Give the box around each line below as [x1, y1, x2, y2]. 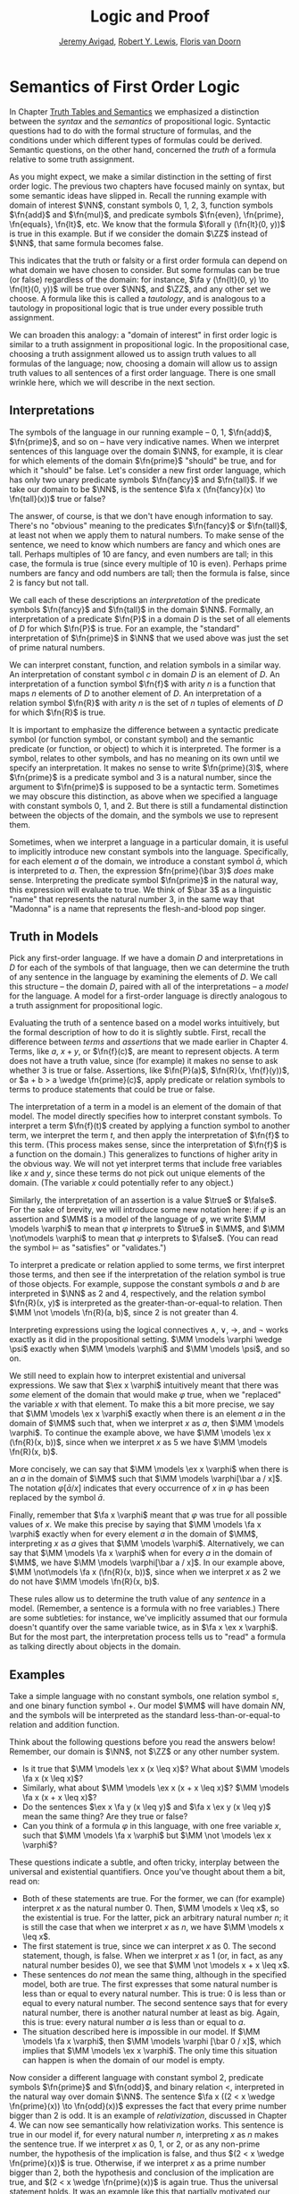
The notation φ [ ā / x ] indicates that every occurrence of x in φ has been [9, 1483, 270, 1493]
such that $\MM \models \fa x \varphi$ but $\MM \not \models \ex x [21, 1830, 272, 1841]
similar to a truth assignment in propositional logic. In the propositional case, [9, 338, 290, 350]
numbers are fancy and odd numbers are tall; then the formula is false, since [9, 567, 290, 578]
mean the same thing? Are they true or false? [21, 1811, 188, 1822]
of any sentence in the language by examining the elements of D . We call [9, 972, 278, 982]
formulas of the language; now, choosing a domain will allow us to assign [9, 358, 278, 369]
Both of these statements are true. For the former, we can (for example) [21, 1893, 286, 1904]
